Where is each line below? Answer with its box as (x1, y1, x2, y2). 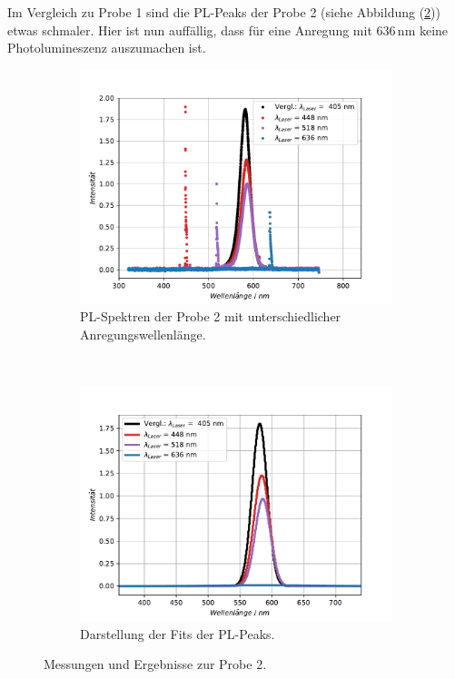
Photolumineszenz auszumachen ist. (7, 38, 206, 57)
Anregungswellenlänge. (80, 324, 206, 343)
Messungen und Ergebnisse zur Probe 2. (44, 654, 267, 674)
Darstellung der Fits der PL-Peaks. (80, 624, 275, 643)
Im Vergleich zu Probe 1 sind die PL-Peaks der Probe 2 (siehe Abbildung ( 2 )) (7, 3, 440, 21)
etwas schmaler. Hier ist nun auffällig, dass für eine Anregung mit (7, 20, 372, 39)
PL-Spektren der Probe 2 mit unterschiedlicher (80, 307, 341, 326)
